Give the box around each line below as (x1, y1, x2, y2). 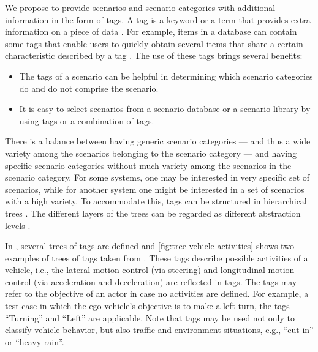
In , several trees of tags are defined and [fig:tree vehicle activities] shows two (5, 239, 294, 252)
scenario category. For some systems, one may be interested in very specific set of (5, 171, 310, 184)
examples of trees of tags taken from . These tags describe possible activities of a (5, 251, 308, 264)
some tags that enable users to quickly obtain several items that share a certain (5, 37, 303, 50)
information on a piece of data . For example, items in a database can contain (5, 25, 297, 38)
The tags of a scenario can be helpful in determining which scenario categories (19, 69, 313, 82)
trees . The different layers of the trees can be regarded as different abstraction (5, 206, 301, 219)
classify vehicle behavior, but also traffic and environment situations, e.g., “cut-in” (5, 323, 314, 336)
